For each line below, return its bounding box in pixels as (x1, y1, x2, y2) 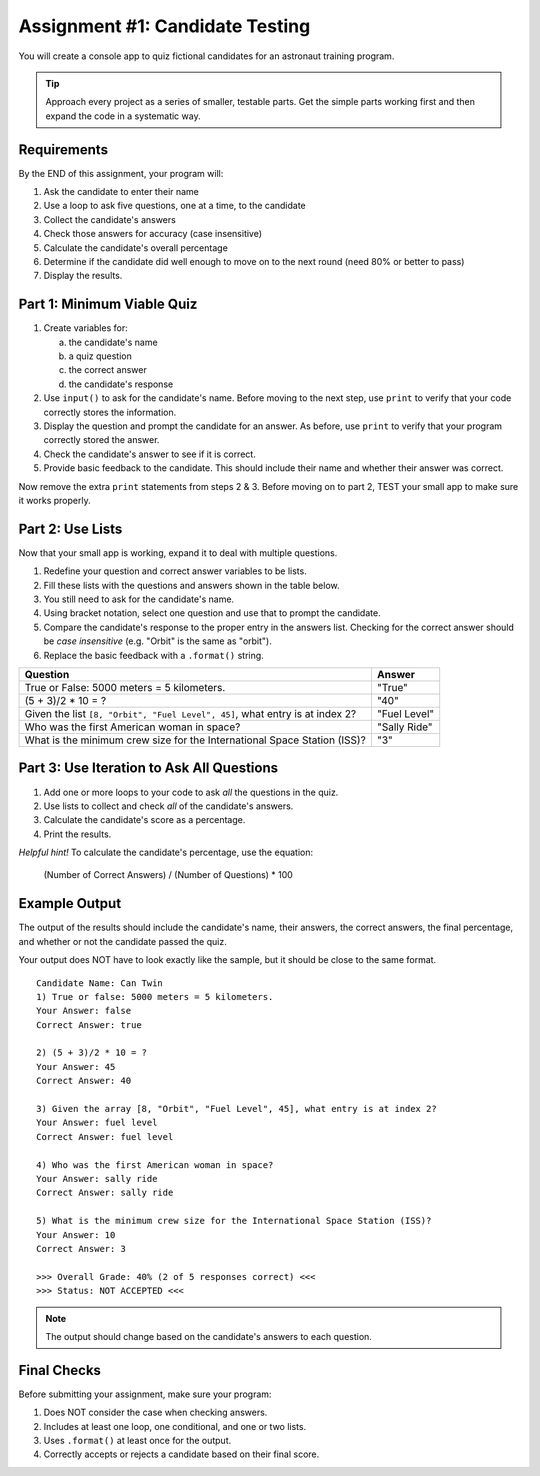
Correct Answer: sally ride (36, 1187, 174, 1199)
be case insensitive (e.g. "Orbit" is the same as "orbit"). (43, 635, 272, 647)
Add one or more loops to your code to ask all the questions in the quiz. (43, 786, 339, 798)
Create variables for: (43, 322, 129, 334)
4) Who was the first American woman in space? (36, 1159, 274, 1170)
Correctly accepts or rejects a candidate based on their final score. (43, 1448, 320, 1460)
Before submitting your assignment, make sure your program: (18, 1388, 272, 1400)
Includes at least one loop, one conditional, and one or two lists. (43, 1420, 307, 1432)
